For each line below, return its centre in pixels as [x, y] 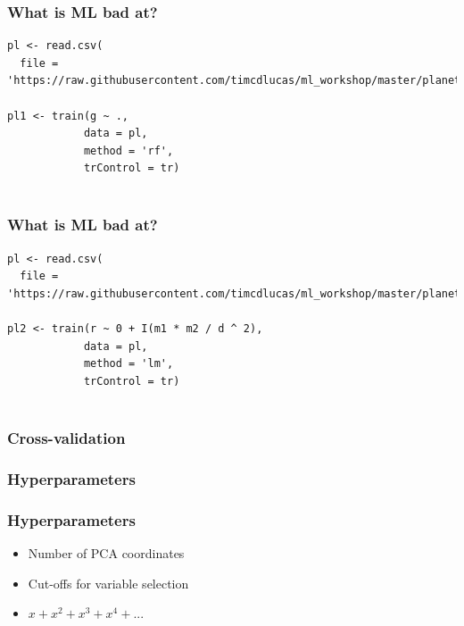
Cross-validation [66, 438]
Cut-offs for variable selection [108, 583]
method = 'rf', [128, 150]
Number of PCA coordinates [106, 553]
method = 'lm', [128, 364]
